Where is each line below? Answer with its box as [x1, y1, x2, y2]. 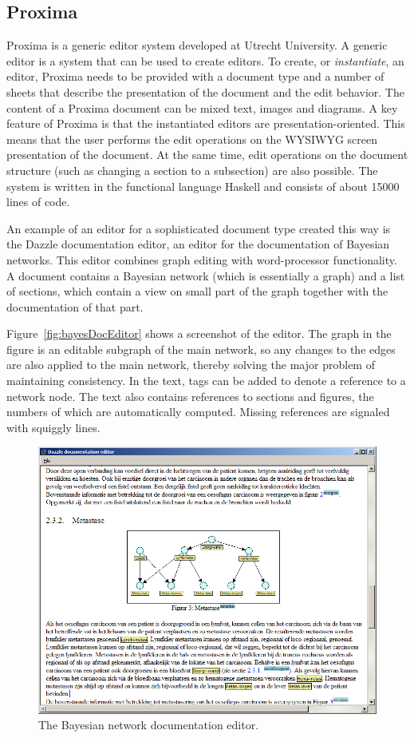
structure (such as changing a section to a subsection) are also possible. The [6, 161, 378, 178]
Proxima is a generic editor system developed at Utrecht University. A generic [6, 37, 388, 54]
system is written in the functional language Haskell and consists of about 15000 [6, 177, 400, 194]
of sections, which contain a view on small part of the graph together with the [6, 283, 388, 300]
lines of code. [6, 193, 70, 210]
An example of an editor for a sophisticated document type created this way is [6, 220, 391, 236]
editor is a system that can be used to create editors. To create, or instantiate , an [6, 52, 404, 69]
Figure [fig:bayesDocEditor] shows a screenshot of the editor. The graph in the [6, 325, 392, 342]
